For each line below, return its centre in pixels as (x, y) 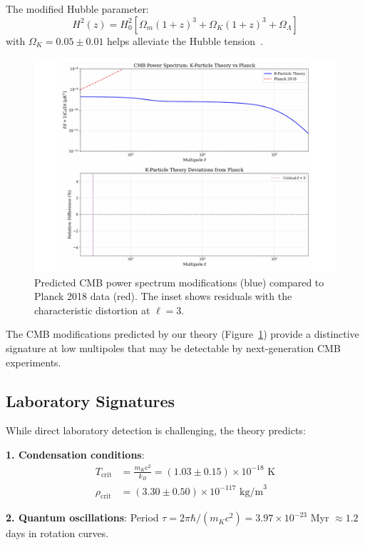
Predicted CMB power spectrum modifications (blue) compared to (179, 282)
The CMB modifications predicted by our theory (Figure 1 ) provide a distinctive (182, 334)
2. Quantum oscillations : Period (82, 517)
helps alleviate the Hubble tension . (185, 40)
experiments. (34, 362)
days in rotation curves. (57, 533)
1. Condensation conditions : (75, 454)
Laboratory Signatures (91, 400)
